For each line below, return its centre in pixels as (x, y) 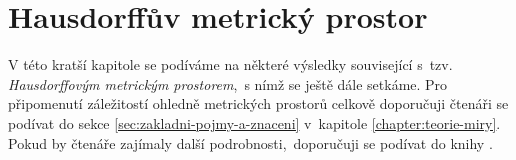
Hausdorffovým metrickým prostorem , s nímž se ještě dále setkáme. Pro (228, 83)
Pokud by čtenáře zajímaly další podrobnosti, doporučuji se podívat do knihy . (250, 142)
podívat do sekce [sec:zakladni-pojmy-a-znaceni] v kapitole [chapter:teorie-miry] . (254, 122)
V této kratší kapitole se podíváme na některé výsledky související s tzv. (230, 64)
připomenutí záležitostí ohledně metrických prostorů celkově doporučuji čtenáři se (258, 103)
